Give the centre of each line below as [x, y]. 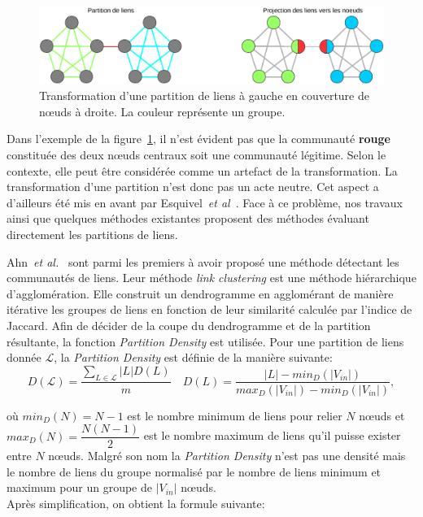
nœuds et [382, 415]
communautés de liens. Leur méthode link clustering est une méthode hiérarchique [211, 278]
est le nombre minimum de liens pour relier [235, 415]
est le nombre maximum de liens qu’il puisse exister [272, 435]
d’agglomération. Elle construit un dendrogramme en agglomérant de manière [200, 293]
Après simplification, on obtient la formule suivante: [136, 503]
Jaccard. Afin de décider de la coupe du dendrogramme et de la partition [189, 325]
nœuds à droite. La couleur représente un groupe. [162, 111]
